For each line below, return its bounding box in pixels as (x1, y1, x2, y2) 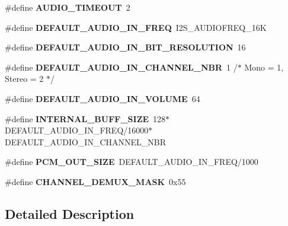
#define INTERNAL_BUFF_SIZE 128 (5, 112, 166, 125)
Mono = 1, (244, 61, 284, 73)
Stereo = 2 (5, 72, 44, 85)
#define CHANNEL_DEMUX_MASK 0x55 (5, 175, 186, 187)
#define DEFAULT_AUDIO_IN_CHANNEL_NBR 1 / (5, 61, 238, 73)
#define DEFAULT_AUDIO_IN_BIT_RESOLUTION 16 (5, 41, 246, 53)
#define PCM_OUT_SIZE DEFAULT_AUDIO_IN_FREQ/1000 (5, 155, 258, 168)
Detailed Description (5, 204, 135, 222)
